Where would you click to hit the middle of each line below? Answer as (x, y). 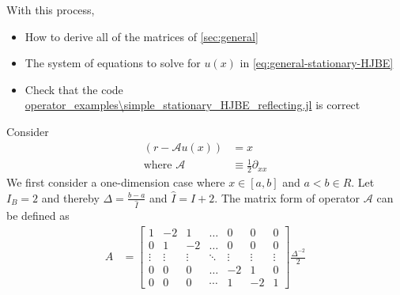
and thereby (70, 197)
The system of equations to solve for (113, 63)
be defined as (38, 216)
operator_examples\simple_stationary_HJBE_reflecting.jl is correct (192, 105)
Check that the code (74, 89)
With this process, (51, 9)
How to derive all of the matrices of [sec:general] (142, 36)
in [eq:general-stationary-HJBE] (317, 63)
